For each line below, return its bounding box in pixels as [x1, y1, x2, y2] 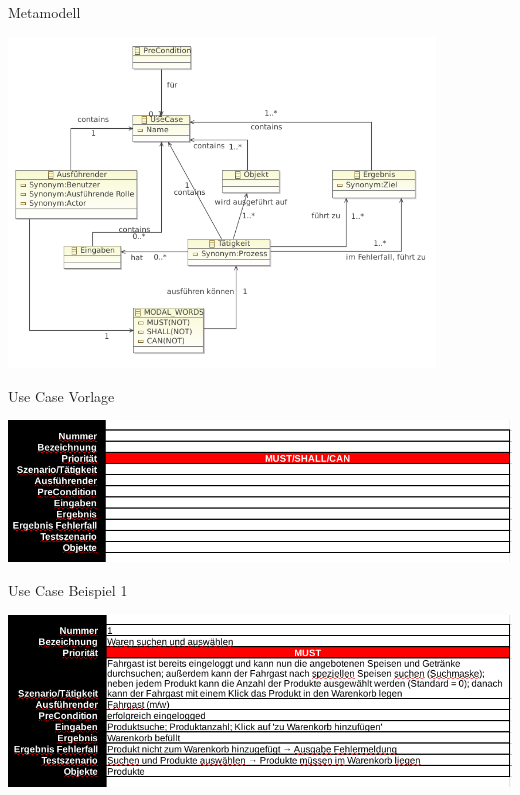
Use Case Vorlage [8, 385, 115, 406]
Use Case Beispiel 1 [8, 580, 128, 601]
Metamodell [8, 2, 81, 22]
